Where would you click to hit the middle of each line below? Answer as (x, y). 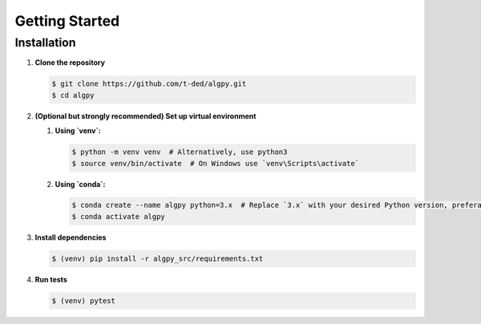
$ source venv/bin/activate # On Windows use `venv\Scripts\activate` (216, 163)
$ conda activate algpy (119, 216)
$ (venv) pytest (84, 300)
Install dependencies (71, 237)
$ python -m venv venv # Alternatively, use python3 (180, 152)
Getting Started (67, 21)
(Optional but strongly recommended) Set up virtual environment (146, 115)
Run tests (51, 279)
